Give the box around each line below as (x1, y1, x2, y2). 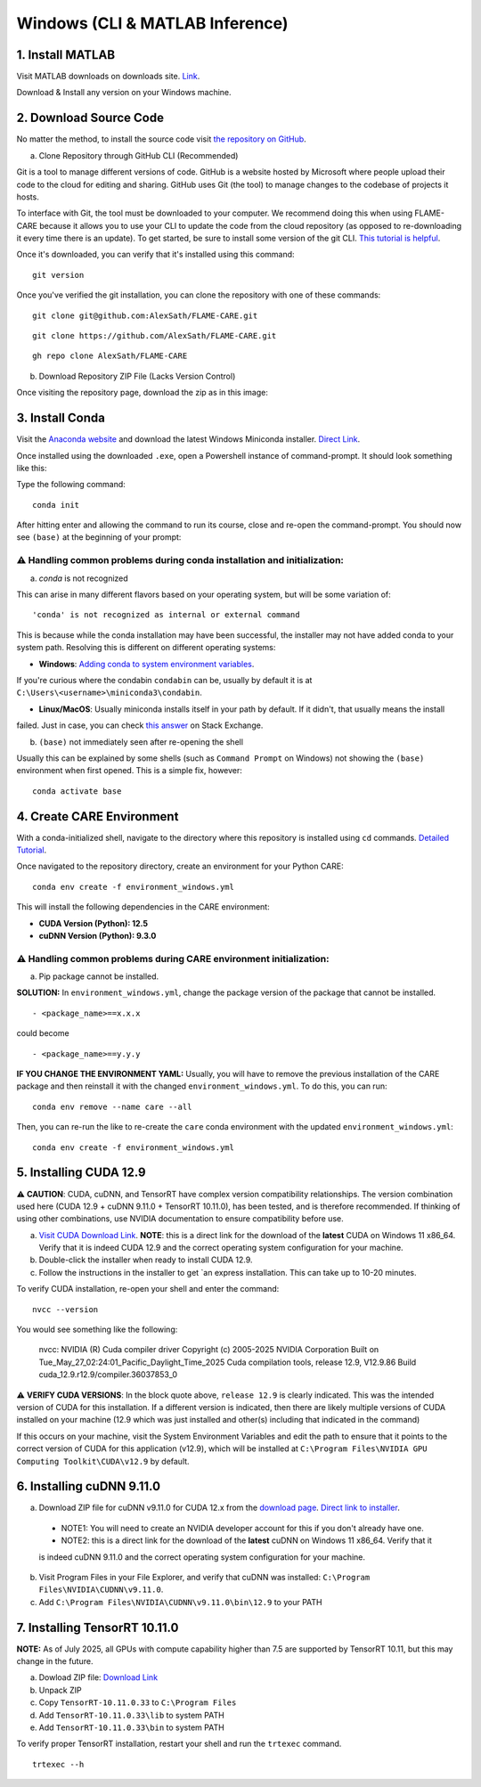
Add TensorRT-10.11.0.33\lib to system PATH (38, 1709, 224, 1720)
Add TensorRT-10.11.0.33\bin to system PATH (38, 1722, 224, 1733)
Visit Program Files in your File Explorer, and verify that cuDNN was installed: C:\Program (38, 1572, 371, 1582)
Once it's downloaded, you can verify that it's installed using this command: (16, 249, 295, 260)
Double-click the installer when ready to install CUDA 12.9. (38, 1254, 253, 1265)
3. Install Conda (16, 411, 106, 426)
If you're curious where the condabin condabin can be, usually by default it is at (16, 674, 313, 685)
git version (32, 270, 85, 280)
